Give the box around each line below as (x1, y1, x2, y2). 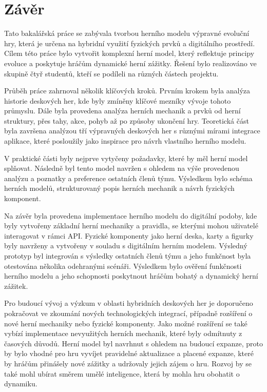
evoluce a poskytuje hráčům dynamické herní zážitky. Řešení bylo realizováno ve (4, 57, 257, 68)
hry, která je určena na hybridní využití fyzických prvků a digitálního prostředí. (4, 37, 255, 48)
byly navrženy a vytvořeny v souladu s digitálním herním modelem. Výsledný (4, 240, 247, 251)
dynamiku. (4, 378, 37, 389)
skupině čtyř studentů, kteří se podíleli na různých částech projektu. (4, 68, 219, 79)
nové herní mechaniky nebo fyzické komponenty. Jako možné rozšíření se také (4, 318, 247, 328)
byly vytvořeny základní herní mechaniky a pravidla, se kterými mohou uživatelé (4, 220, 258, 231)
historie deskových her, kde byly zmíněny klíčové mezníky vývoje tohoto (4, 95, 231, 106)
